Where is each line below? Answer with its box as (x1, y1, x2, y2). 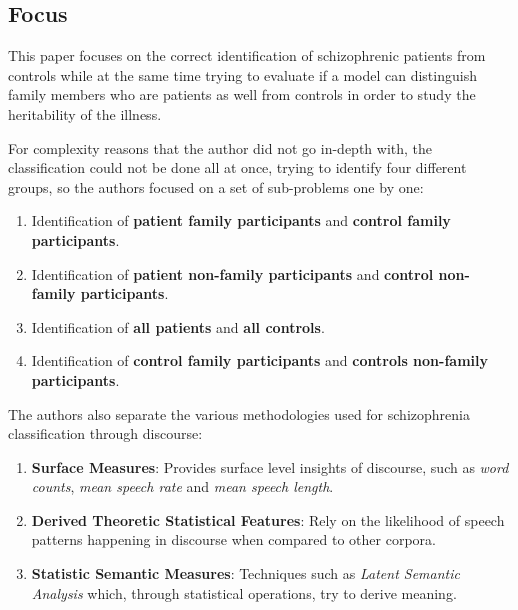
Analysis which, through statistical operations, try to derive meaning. (31, 582, 457, 603)
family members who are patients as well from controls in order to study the (8, 84, 476, 105)
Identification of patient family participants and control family (31, 210, 451, 231)
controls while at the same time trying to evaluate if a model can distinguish (8, 64, 477, 85)
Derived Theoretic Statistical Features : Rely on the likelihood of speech (31, 509, 505, 530)
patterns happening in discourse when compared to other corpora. (31, 529, 436, 550)
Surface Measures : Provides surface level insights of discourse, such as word (31, 456, 509, 477)
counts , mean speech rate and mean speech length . (31, 476, 334, 497)
